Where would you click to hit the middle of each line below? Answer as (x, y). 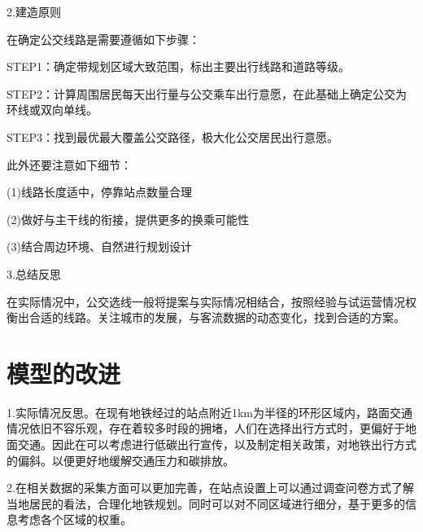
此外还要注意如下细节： (69, 164)
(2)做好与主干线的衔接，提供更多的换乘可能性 (128, 219)
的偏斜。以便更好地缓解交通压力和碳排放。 (120, 460)
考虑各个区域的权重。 (74, 519)
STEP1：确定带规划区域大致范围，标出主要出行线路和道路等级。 (178, 66)
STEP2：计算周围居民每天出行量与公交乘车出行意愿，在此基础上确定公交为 (207, 93)
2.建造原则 (34, 11)
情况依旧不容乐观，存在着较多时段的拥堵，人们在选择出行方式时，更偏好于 (206, 428)
